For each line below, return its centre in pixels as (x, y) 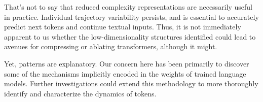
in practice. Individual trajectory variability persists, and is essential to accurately (131, 16)
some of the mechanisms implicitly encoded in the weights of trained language (125, 73)
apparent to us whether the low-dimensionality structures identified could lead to (130, 36)
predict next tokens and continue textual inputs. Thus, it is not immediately (123, 27)
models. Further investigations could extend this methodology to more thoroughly (131, 83)
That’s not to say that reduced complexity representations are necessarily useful (128, 7)
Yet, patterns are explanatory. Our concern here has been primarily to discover (127, 63)
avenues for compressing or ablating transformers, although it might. (111, 46)
